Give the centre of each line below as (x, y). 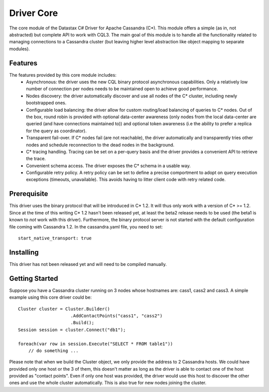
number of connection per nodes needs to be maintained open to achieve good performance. (122, 89)
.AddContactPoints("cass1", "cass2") (117, 316)
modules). (19, 49)
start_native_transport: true (55, 238)
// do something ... (53, 351)
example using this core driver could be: (51, 297)
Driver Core (34, 13)
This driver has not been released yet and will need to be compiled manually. (88, 264)
